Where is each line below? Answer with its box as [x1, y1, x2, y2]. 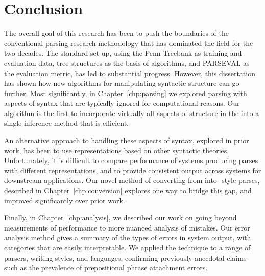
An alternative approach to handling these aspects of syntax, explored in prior [4, 135, 249, 146]
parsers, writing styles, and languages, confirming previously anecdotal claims [4, 252, 247, 263]
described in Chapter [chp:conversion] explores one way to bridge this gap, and [4, 185, 252, 196]
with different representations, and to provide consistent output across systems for [4, 165, 261, 175]
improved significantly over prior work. [4, 195, 125, 205]
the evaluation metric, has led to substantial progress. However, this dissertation [4, 67, 255, 78]
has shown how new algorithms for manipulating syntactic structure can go [4, 78, 239, 88]
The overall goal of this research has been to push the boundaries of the [4, 28, 229, 38]
